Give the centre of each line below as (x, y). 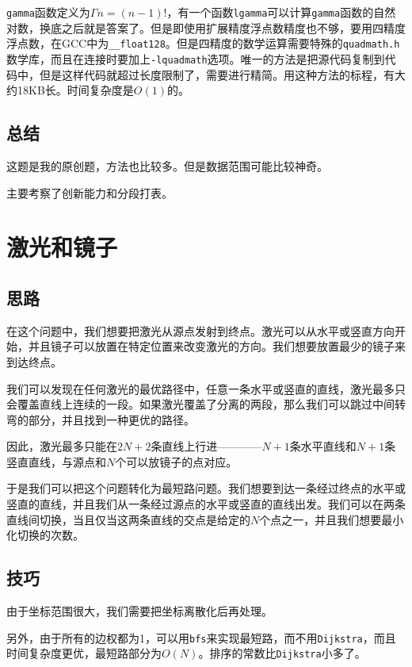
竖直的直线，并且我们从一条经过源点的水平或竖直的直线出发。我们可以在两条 (206, 504)
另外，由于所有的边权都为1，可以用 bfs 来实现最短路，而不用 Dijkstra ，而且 (201, 637)
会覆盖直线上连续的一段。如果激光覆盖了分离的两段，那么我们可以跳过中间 (200, 404)
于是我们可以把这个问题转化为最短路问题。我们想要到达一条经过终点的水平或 (206, 488)
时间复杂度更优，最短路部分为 (84, 653)
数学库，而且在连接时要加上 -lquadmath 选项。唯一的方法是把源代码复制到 (196, 58)
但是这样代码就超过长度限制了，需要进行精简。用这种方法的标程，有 (217, 74)
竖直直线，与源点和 (56, 461)
